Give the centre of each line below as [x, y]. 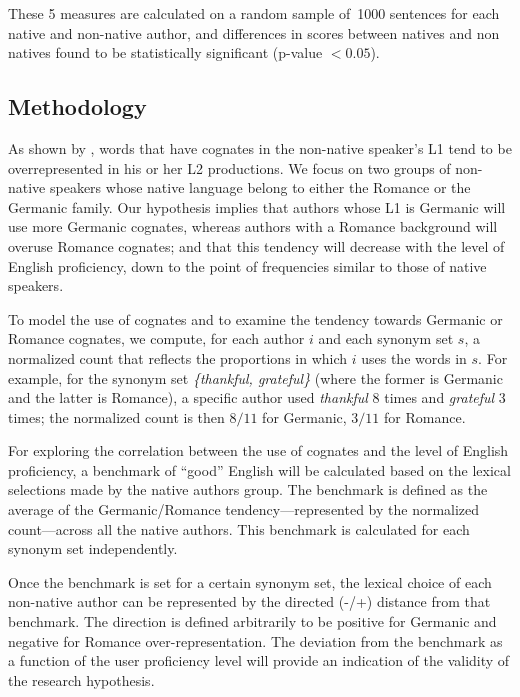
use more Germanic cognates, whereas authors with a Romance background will [253, 226]
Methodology [77, 106]
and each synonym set [386, 338]
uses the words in [414, 357]
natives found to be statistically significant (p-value [165, 52]
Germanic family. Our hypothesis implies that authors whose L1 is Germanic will [257, 206]
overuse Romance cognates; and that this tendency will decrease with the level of [256, 245]
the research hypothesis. [81, 679]
